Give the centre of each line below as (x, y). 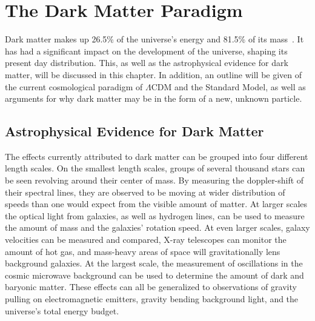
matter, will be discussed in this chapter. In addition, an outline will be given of (154, 74)
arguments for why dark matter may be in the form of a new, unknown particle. (154, 98)
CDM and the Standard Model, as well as (228, 86)
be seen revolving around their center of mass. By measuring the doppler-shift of (154, 180)
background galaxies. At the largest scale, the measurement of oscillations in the (154, 263)
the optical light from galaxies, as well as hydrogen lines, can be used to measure (155, 215)
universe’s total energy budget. (62, 310)
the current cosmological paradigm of (74, 86)
